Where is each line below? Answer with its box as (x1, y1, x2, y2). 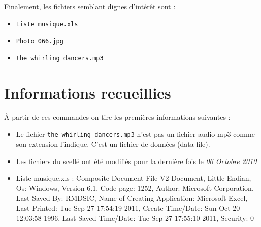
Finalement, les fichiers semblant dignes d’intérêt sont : (4, 1, 176, 11)
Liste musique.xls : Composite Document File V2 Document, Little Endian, (16, 173, 251, 183)
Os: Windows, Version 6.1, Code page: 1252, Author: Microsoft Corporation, (16, 182, 254, 193)
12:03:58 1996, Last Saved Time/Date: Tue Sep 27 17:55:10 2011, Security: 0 (16, 212, 254, 223)
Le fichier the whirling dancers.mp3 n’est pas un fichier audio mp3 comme (16, 128, 255, 139)
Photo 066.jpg (16, 38, 63, 45)
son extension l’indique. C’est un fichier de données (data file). (16, 138, 210, 149)
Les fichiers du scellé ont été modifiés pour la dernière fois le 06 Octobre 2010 (16, 155, 257, 166)
